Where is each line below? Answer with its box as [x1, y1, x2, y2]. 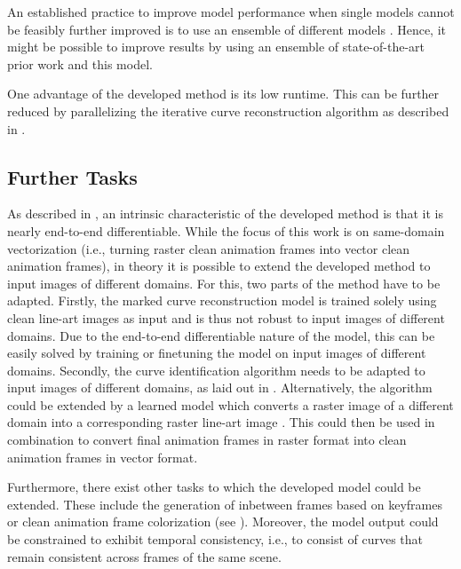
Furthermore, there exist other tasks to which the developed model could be [7, 478, 421, 496]
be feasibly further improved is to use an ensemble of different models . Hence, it [7, 20, 447, 38]
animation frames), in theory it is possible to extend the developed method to [7, 257, 431, 275]
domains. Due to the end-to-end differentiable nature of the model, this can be [7, 326, 435, 344]
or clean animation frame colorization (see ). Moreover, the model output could [7, 512, 439, 531]
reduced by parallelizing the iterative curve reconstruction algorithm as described [7, 101, 449, 120]
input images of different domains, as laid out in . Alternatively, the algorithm [7, 378, 433, 397]
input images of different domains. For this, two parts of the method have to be [7, 273, 441, 292]
